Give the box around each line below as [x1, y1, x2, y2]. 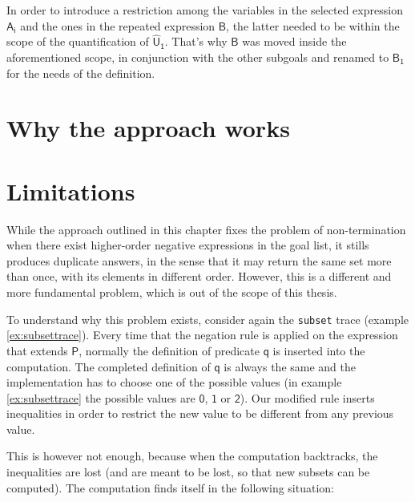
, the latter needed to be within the [226, 17, 400, 34]
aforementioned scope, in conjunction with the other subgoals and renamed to [6, 49, 389, 65]
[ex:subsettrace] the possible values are [6, 389, 195, 406]
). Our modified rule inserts [240, 389, 375, 406]
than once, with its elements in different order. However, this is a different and [6, 268, 392, 285]
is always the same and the [224, 358, 357, 374]
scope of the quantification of [6, 33, 149, 50]
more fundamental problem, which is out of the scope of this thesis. [6, 284, 337, 301]
